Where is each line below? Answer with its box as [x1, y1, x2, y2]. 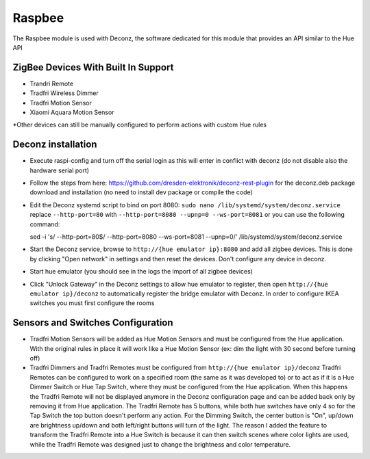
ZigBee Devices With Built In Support [12, 62, 174, 73]
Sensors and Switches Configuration [12, 317, 174, 328]
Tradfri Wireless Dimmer [29, 89, 99, 97]
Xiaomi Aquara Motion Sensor [29, 108, 114, 116]
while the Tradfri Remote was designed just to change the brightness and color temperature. [29, 440, 291, 448]
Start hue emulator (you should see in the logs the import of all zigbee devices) [29, 267, 254, 276]
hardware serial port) [29, 166, 89, 174]
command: [29, 220, 60, 228]
